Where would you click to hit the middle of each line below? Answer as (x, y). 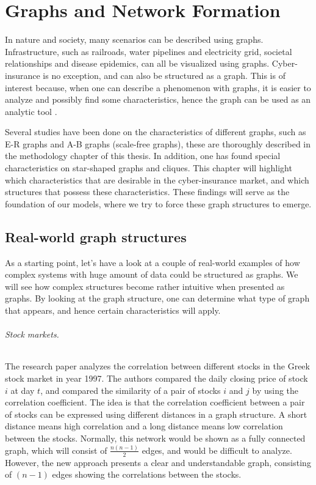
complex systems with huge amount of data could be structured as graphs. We (152, 274)
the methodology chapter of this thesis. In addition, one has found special (143, 156)
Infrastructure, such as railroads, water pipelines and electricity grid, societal (149, 51)
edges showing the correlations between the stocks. (147, 474)
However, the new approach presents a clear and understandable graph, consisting (158, 462)
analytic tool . (31, 111)
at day (23, 390)
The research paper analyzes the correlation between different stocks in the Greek (157, 366)
